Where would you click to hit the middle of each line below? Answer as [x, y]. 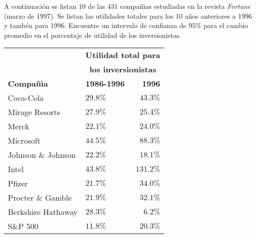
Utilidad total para [123, 55]
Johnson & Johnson [42, 155]
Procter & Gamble [40, 198]
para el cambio [226, 25]
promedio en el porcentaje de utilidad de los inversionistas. [93, 35]
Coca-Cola [26, 98]
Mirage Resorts [34, 112]
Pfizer [18, 183]
